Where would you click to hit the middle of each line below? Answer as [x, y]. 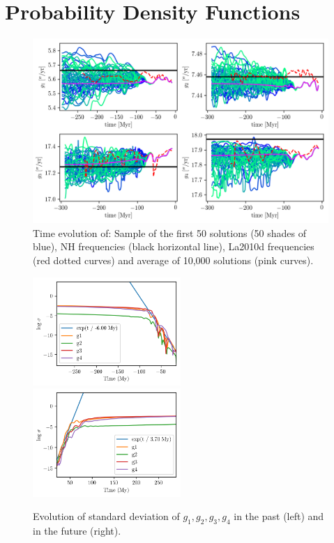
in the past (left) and [279, 516]
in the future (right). [77, 531]
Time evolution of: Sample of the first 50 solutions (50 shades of [170, 232]
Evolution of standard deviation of [106, 516]
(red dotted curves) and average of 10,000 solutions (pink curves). [173, 260]
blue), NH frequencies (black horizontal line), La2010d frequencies [174, 246]
